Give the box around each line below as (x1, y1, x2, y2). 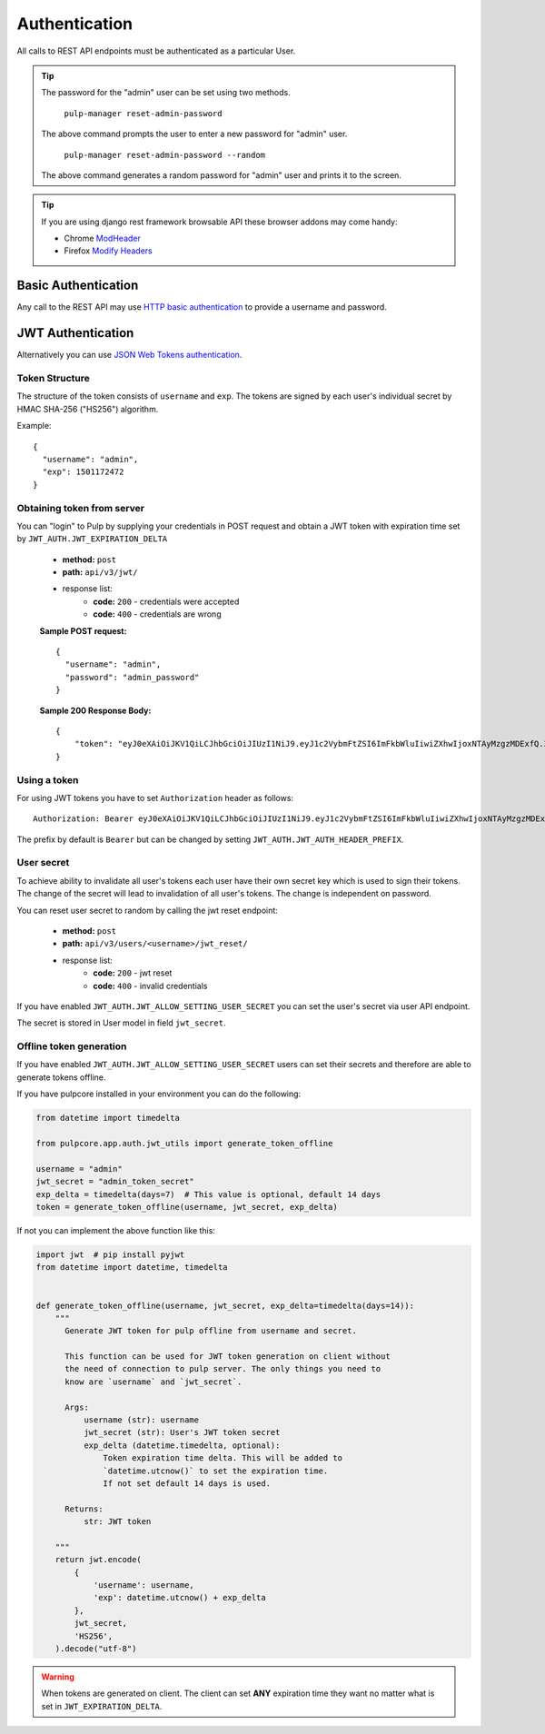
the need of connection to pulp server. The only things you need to (64, 1363, 381, 1374)
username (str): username (83, 1415, 200, 1425)
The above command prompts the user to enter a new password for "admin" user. (41, 128, 348, 140)
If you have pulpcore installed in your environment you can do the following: (16, 1088, 302, 1099)
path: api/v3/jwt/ (62, 567, 138, 578)
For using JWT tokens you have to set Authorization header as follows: (16, 792, 294, 803)
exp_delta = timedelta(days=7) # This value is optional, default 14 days (35, 1189, 381, 1199)
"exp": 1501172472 (42, 467, 124, 477)
